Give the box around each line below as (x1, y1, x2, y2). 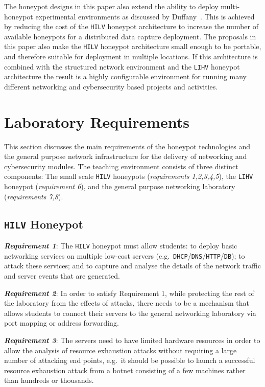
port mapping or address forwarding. (4, 317, 119, 328)
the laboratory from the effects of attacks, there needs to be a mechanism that (4, 298, 249, 308)
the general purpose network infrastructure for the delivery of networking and (4, 151, 247, 162)
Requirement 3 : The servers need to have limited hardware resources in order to (4, 334, 260, 345)
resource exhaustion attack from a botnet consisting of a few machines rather (4, 365, 246, 375)
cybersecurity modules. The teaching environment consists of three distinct (4, 161, 238, 171)
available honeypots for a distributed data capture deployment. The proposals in (4, 31, 256, 41)
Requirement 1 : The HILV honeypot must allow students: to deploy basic (4, 240, 237, 251)
